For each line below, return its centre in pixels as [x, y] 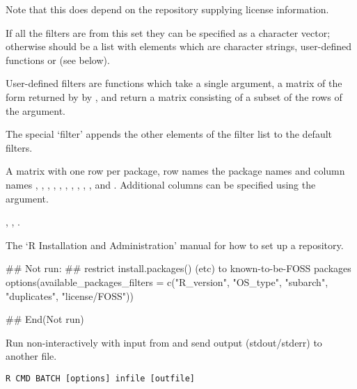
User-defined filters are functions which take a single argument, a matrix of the [174, 83]
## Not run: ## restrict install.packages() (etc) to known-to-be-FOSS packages [178, 268]
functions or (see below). [58, 59]
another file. [31, 356]
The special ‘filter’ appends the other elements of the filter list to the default [169, 134]
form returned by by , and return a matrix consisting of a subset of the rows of [174, 96]
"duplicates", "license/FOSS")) [70, 295]
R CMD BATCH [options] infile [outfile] [101, 378]
